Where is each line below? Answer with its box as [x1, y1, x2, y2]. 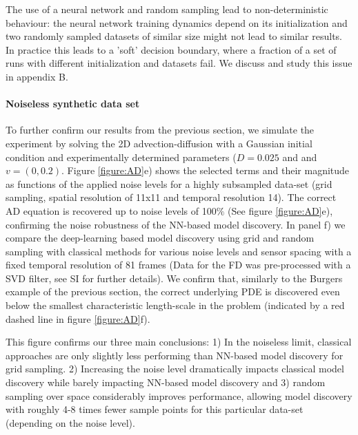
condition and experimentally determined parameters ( [6, 149, 237, 164]
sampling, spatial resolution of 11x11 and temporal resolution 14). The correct [6, 190, 337, 204]
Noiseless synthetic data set [6, 96, 140, 111]
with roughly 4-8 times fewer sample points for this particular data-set [6, 402, 304, 416]
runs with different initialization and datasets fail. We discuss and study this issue [6, 56, 352, 70]
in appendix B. [6, 69, 68, 83]
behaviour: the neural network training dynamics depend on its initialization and [6, 15, 348, 30]
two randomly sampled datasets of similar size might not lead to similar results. [6, 29, 343, 43]
